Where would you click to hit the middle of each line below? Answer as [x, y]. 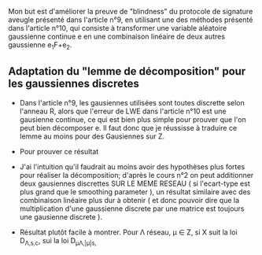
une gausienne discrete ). [61, 216]
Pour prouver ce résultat [59, 151]
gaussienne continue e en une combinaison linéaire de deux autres [117, 36]
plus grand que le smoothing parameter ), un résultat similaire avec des [135, 191]
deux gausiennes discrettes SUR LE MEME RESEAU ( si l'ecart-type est [135, 183]
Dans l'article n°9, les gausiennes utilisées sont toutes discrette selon [132, 102]
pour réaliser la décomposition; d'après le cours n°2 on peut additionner [137, 175]
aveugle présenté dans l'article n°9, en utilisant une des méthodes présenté [131, 20]
